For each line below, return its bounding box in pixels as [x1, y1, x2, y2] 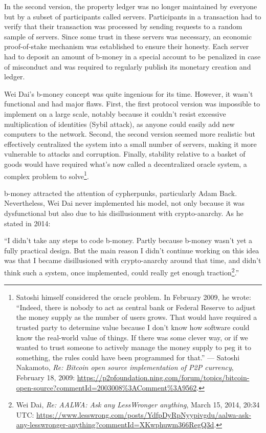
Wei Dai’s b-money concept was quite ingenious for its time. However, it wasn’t [4, 88, 253, 99]
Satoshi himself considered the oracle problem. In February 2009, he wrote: [16, 292, 251, 302]
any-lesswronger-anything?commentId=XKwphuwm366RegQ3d [16, 419, 214, 430]
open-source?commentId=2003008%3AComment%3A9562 [16, 382, 197, 393]
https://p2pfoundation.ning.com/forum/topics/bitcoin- [77, 372, 250, 382]
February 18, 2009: [16, 372, 75, 382]
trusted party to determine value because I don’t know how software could [16, 321, 250, 332]
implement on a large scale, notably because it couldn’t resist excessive [4, 108, 226, 119]
